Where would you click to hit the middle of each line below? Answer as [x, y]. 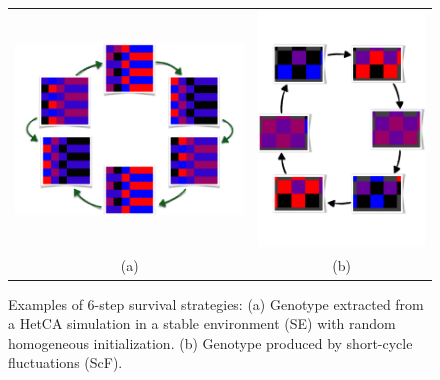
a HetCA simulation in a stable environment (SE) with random [202, 323]
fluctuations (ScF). [65, 362]
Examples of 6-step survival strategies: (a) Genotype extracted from [216, 303]
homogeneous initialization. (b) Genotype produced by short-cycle [210, 342]
